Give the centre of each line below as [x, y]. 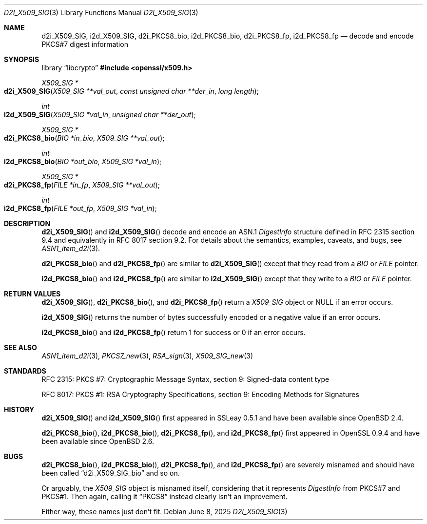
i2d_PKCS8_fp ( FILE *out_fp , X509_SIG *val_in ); [80, 208]
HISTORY [19, 409]
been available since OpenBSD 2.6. [98, 441]
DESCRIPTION [27, 223]
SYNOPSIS [22, 59]
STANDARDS [25, 371]
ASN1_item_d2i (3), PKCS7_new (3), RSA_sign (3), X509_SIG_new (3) [147, 356]
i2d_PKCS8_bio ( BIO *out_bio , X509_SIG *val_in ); [83, 161]
